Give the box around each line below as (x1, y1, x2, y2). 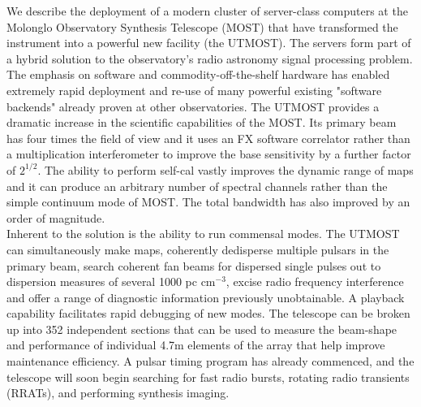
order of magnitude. (6, 209, 105, 226)
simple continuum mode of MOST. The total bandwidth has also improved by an (6, 193, 410, 210)
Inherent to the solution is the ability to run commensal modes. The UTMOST (6, 225, 400, 242)
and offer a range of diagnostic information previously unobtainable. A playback (6, 288, 405, 305)
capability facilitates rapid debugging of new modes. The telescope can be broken (6, 305, 410, 322)
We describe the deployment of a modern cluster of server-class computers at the (6, 2, 408, 19)
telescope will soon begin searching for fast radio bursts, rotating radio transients (6, 368, 410, 385)
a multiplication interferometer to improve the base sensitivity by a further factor (6, 145, 411, 162)
